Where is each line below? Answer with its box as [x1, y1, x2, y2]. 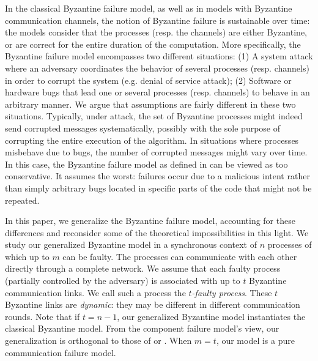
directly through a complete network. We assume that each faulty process [5, 262, 281, 275]
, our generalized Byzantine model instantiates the [117, 310, 306, 322]
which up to [5, 250, 50, 262]
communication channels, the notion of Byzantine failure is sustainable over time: [5, 13, 310, 26]
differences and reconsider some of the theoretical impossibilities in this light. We [5, 226, 309, 239]
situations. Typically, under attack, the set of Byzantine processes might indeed [5, 110, 303, 122]
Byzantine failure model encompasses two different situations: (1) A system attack [5, 50, 313, 62]
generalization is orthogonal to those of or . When [5, 334, 192, 347]
